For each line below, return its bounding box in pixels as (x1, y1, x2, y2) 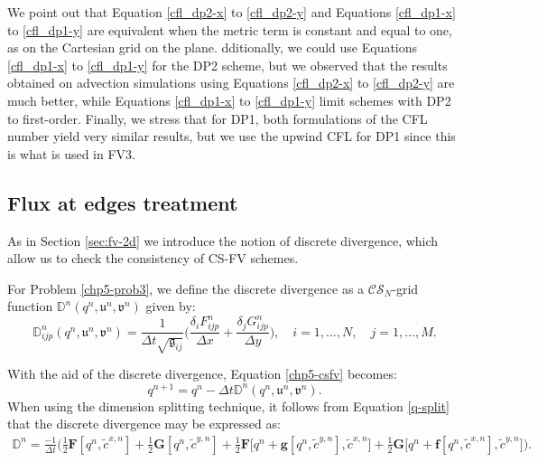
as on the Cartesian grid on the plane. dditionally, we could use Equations (7, 38, 418, 57)
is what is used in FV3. (7, 144, 135, 163)
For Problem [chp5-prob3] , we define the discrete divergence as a (7, 278, 365, 297)
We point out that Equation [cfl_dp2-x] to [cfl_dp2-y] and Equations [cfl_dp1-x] (7, 3, 456, 21)
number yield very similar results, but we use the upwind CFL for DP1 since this (7, 127, 456, 146)
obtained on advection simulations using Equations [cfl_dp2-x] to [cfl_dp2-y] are (7, 73, 455, 92)
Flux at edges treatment (7, 188, 238, 216)
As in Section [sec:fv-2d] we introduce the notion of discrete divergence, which (7, 231, 439, 250)
